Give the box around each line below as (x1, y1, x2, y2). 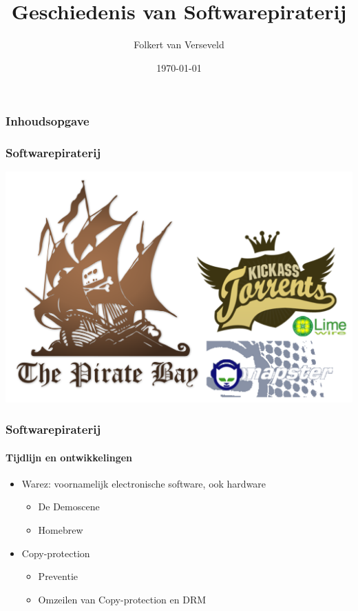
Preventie (38, 569, 78, 583)
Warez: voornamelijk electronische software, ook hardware (21, 476, 266, 490)
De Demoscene (38, 499, 100, 514)
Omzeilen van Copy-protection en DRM (38, 592, 207, 606)
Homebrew (38, 523, 83, 537)
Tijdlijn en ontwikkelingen (6, 450, 133, 464)
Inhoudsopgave (6, 112, 89, 130)
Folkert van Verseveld (134, 37, 224, 52)
